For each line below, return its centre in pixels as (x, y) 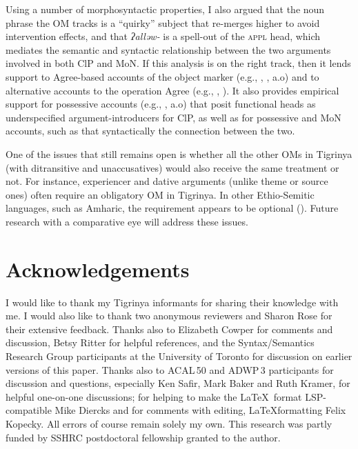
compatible (29, 410)
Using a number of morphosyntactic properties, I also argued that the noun (165, 9)
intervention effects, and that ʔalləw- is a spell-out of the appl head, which (163, 36)
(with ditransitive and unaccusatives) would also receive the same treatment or (172, 167)
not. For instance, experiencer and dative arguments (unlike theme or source (167, 181)
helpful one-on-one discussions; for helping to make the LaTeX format (154, 396)
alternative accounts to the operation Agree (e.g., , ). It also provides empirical (172, 90)
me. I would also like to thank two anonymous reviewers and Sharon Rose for (169, 316)
